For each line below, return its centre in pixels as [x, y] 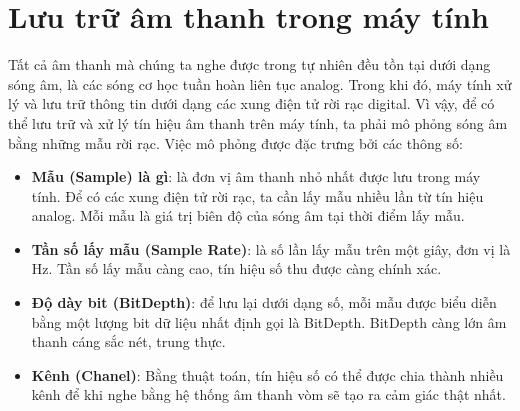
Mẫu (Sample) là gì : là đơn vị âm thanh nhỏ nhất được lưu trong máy [256, 176]
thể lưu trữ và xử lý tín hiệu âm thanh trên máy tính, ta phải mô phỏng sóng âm [258, 122]
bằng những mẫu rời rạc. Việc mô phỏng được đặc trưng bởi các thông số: [235, 142]
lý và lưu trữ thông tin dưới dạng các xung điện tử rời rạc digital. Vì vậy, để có [251, 103]
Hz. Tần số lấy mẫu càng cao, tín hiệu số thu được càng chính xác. [236, 268]
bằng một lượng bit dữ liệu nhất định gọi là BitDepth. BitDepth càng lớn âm [269, 321]
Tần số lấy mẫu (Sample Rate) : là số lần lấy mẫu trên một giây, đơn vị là [271, 248]
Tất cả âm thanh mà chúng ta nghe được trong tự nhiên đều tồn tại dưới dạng [249, 64]
